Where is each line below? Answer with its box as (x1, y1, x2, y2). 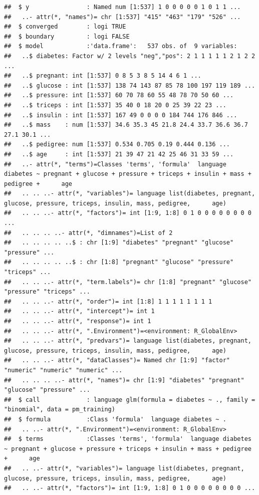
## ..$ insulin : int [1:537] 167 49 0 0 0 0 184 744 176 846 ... (4, 111, 237, 119)
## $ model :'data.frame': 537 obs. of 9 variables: (4, 43, 237, 50)
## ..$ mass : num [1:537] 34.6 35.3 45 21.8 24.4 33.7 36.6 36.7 (4, 121, 248, 129)
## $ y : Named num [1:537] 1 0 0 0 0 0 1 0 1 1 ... (4, 4, 241, 11)
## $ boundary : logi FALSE (4, 33, 130, 40)
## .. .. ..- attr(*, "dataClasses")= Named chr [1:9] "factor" (4, 357, 230, 364)
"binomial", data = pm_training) (4, 406, 115, 413)
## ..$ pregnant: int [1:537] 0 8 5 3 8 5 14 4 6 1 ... (4, 72, 201, 80)
